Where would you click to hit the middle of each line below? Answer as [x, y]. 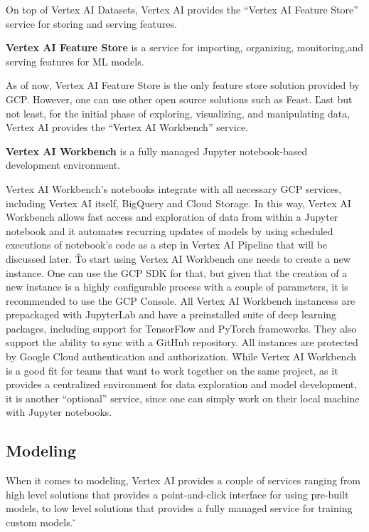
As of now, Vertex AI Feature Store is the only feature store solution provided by [183, 85]
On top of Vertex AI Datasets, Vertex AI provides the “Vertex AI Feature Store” [182, 9]
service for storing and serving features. [91, 23]
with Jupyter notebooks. [59, 412]
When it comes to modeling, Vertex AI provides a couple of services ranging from [183, 480]
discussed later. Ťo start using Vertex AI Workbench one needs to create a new [178, 258]
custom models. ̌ [41, 522]
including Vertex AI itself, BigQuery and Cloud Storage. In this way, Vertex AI [178, 203]
